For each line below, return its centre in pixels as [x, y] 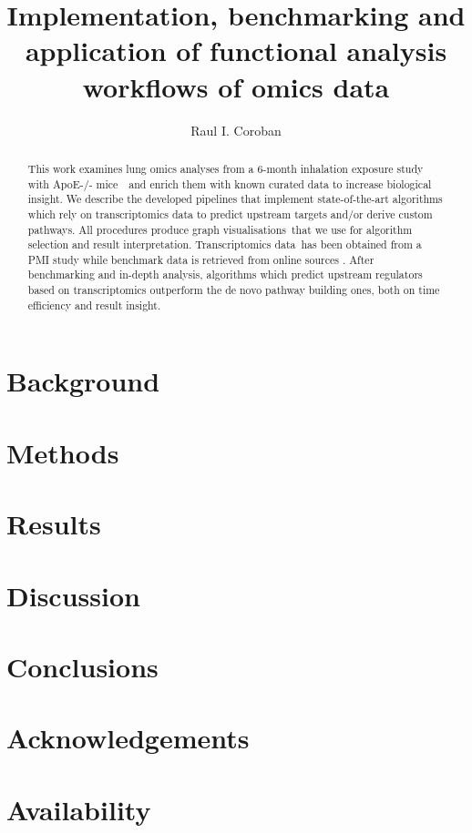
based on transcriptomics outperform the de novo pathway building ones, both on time [234, 290]
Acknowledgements [128, 738]
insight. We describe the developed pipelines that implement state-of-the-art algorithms [235, 199]
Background [83, 381]
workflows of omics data [236, 86]
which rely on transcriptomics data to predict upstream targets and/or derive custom [230, 213]
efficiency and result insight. [94, 305]
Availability [79, 809]
